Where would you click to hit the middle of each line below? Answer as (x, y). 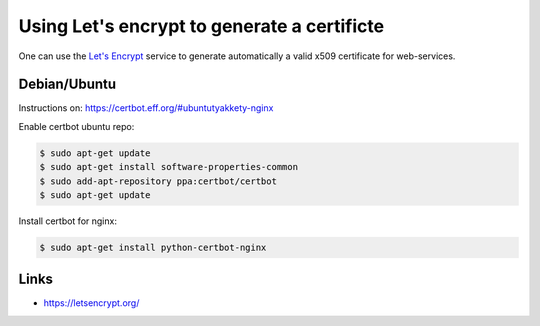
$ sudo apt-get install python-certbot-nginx (153, 247)
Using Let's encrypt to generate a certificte (201, 26)
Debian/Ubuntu (67, 84)
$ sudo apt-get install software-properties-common (169, 167)
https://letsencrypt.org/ (91, 303)
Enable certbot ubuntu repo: (76, 126)
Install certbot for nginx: (67, 221)
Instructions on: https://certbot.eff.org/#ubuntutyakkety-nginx (146, 108)
